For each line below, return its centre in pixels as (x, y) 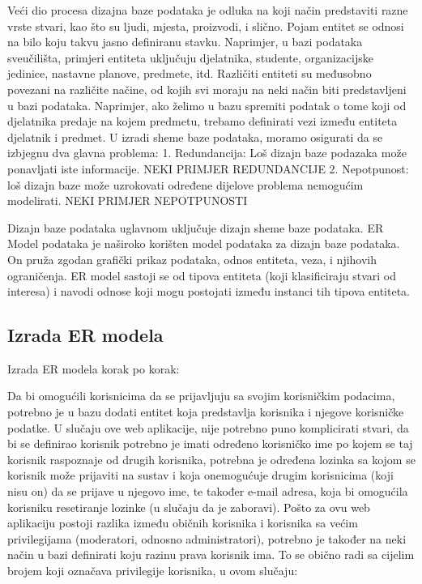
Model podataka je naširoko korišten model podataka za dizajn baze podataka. (204, 243)
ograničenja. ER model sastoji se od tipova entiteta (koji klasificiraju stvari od (202, 275)
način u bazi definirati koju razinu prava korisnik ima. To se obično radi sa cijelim (211, 554)
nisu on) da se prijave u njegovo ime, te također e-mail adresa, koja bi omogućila (208, 491)
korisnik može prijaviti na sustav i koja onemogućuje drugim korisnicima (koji (200, 475)
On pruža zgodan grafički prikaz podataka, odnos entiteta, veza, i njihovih (192, 259)
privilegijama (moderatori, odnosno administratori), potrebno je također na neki (207, 538)
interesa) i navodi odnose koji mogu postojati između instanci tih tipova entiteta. (209, 291)
